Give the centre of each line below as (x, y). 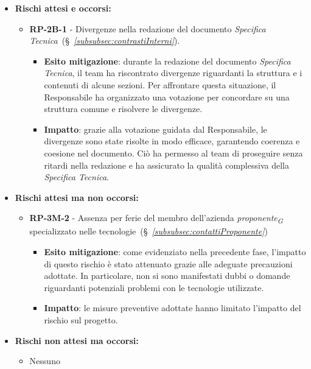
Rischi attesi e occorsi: (63, 8)
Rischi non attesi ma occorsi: (77, 340)
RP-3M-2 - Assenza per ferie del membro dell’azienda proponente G (156, 219)
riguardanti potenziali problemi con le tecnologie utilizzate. (154, 287)
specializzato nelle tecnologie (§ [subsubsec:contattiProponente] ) (149, 231)
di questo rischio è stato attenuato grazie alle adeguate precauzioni (168, 263)
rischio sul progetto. (81, 320)
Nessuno (45, 361)
